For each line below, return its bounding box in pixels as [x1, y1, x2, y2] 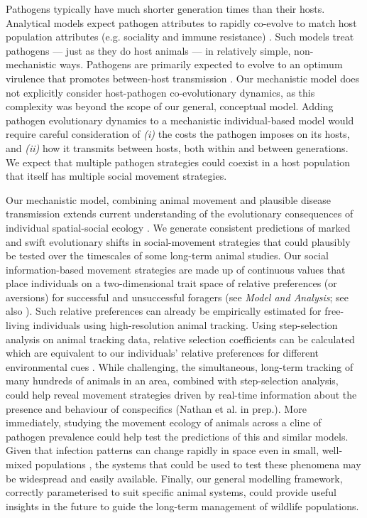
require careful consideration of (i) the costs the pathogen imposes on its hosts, [6, 126, 350, 141]
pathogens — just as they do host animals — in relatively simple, [6, 43, 291, 58]
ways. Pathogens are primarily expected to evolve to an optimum [59, 57, 343, 72]
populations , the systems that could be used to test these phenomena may [35, 457, 361, 471]
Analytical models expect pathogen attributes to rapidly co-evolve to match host [6, 15, 357, 30]
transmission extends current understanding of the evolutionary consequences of [6, 206, 354, 221]
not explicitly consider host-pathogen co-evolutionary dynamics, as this [6, 85, 315, 99]
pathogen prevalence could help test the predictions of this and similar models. [6, 428, 349, 443]
